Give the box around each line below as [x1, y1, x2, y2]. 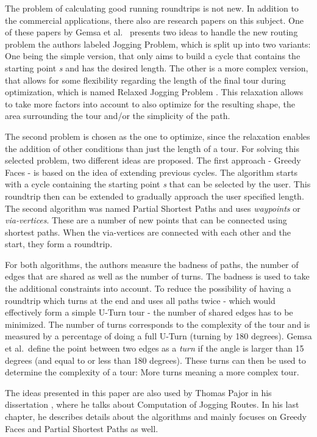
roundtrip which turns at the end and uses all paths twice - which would [5, 294, 276, 306]
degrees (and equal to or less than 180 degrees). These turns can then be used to [5, 353, 306, 366]
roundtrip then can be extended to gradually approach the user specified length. [5, 189, 304, 202]
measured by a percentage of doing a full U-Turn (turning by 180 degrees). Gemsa [5, 330, 312, 342]
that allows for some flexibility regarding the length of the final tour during [5, 73, 286, 86]
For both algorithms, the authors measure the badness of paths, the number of [5, 258, 299, 270]
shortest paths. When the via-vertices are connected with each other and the [5, 225, 291, 238]
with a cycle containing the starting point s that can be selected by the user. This [5, 178, 311, 190]
